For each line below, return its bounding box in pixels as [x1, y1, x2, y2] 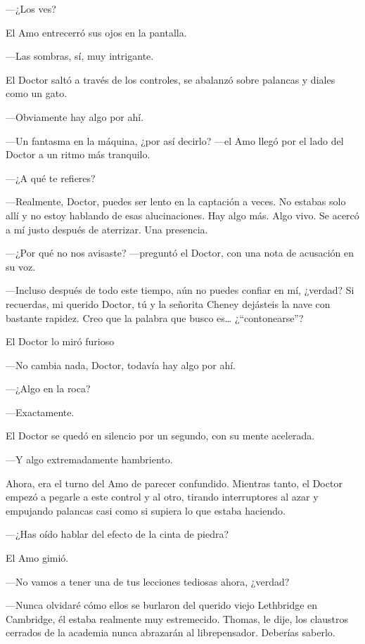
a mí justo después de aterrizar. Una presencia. [6, 221, 208, 236]
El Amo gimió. [6, 550, 69, 565]
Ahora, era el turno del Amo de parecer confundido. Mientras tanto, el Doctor [6, 475, 342, 490]
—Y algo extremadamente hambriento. [6, 452, 173, 467]
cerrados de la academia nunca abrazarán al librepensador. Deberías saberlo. [6, 625, 335, 640]
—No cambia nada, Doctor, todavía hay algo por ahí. [6, 357, 236, 372]
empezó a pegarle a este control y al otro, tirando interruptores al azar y [6, 489, 319, 504]
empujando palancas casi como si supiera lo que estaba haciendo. [6, 503, 286, 517]
